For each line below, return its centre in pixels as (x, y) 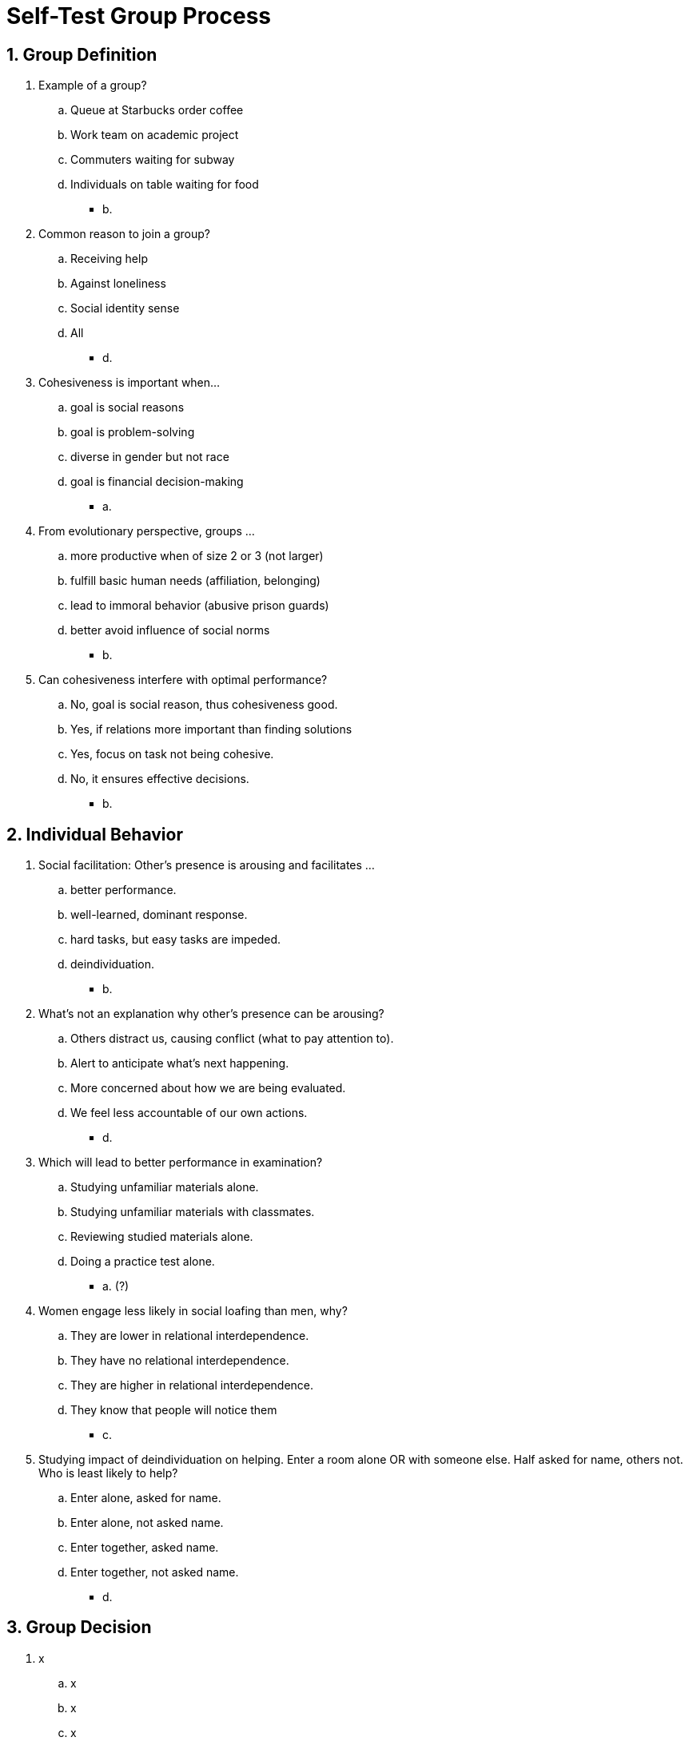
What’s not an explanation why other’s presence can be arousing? (211, 1014)
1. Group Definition (82, 54)
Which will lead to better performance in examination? (181, 1163)
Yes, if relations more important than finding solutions (211, 729)
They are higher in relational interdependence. (192, 1385)
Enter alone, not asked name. (147, 1523)
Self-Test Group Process (139, 16)
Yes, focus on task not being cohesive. (172, 754)
